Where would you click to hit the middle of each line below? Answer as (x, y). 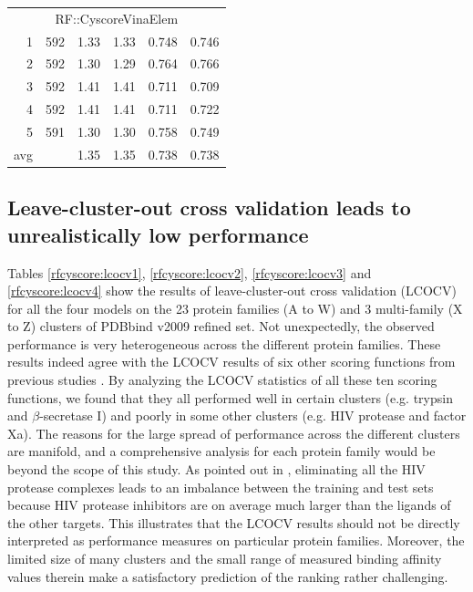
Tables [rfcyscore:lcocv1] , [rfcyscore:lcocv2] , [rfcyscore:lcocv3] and (190, 272)
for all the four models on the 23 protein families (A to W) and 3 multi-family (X (235, 308)
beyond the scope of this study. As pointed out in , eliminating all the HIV (216, 469)
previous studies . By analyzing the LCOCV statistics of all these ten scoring (222, 380)
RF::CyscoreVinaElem (117, 18)
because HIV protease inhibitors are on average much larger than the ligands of (229, 505)
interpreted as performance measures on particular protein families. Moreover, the (236, 540)
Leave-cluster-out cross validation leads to (209, 208)
